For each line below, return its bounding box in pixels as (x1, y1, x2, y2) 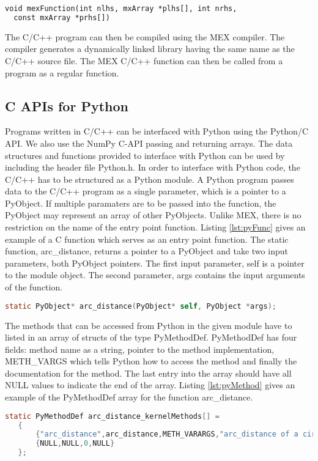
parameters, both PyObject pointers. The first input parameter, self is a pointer (5, 256, 305, 269)
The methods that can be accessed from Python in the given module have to (5, 319, 292, 331)
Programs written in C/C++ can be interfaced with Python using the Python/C (5, 125, 308, 138)
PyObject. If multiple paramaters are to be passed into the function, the (5, 196, 276, 209)
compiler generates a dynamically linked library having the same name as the (5, 42, 295, 55)
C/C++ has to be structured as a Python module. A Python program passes (5, 172, 294, 185)
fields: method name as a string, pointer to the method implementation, (5, 342, 275, 355)
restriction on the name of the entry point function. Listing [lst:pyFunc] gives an (5, 221, 306, 234)
